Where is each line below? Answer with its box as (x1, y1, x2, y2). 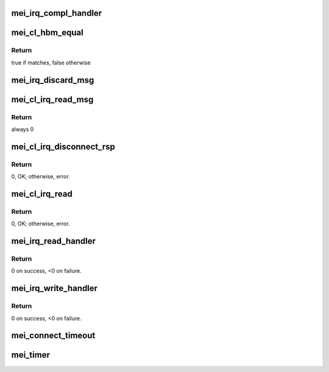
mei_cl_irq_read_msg (11, 94, 94, 105)
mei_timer (11, 350, 50, 360)
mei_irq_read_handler (11, 236, 96, 247)
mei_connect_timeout (11, 331, 96, 341)
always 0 (11, 125, 34, 133)
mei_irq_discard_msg (11, 75, 94, 85)
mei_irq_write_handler (11, 283, 97, 293)
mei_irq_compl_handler (11, 8, 102, 18)
